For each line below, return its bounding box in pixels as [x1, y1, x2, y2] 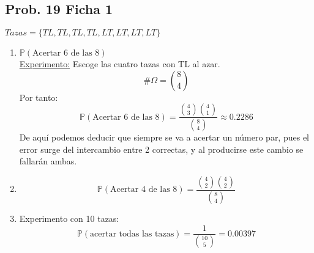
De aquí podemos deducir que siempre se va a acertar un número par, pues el [19, 131, 309, 144]
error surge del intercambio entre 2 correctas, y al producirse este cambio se [19, 142, 304, 155]
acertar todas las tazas [90, 229, 174, 238]
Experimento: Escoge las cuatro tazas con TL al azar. [19, 57, 220, 70]
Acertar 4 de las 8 [110, 185, 178, 194]
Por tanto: [19, 90, 58, 103]
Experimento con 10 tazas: [19, 211, 119, 224]
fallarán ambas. [19, 155, 77, 167]
